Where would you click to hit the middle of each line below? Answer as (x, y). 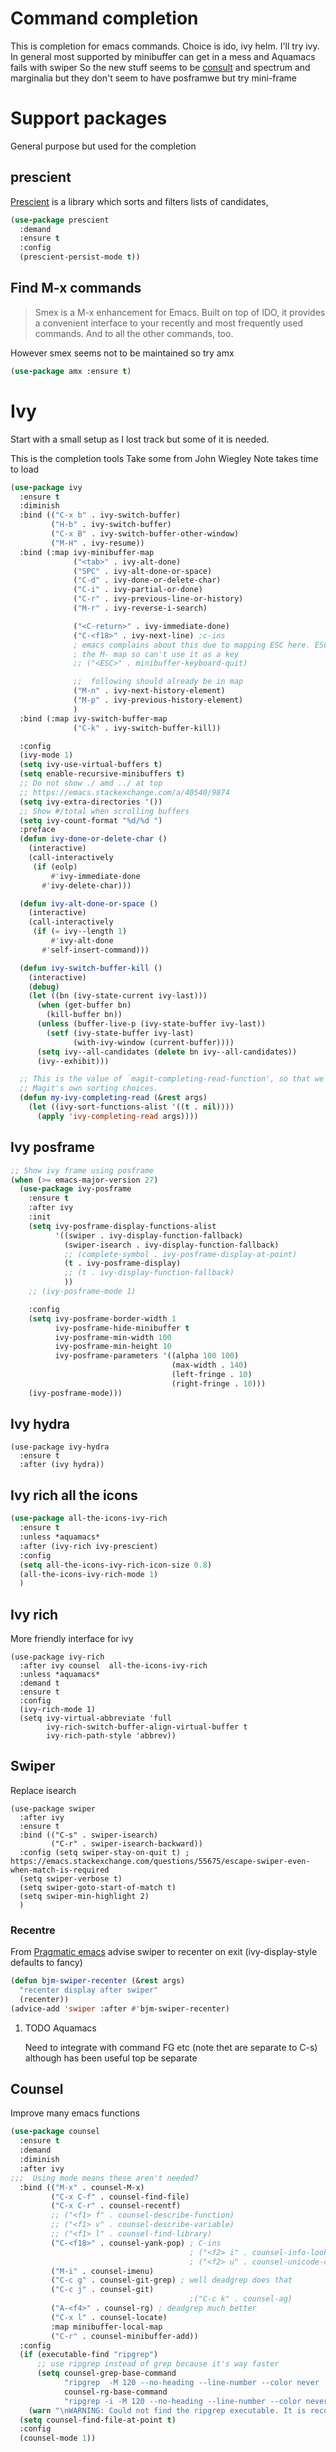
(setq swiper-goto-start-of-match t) (98, 1887)
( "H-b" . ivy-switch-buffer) (111, 525)
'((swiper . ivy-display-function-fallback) (149, 1235)
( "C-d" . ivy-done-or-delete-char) (147, 580)
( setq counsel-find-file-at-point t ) (98, 2420)
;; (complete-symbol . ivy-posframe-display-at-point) (180, 1254)
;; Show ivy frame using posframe (82, 1170)
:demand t (39, 1683)
